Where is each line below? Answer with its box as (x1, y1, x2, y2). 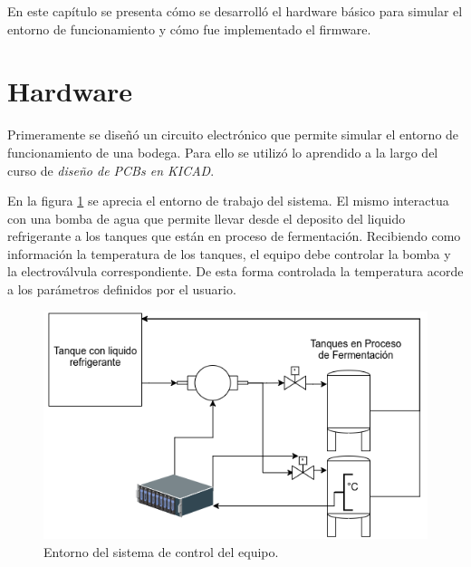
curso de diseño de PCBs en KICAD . (7, 160, 215, 179)
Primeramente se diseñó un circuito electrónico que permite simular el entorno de (7, 125, 459, 144)
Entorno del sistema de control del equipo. (43, 542, 279, 561)
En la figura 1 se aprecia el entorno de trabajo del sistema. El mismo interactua (7, 191, 449, 210)
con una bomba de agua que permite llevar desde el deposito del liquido (7, 208, 406, 227)
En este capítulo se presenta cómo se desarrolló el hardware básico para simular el (7, 2, 463, 20)
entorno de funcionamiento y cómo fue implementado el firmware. (7, 19, 371, 38)
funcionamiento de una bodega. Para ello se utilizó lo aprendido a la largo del (7, 142, 438, 161)
